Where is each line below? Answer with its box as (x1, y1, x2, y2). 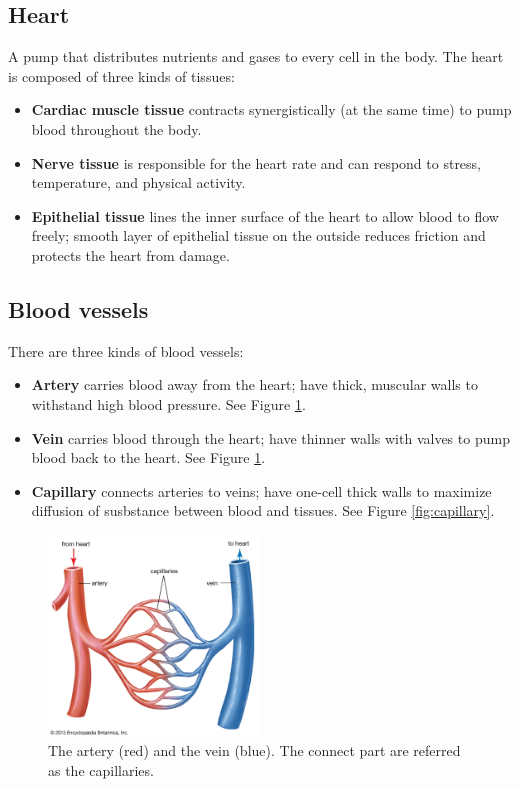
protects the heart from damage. (31, 244, 230, 265)
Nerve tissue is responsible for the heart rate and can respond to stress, (31, 152, 482, 173)
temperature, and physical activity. (31, 172, 246, 193)
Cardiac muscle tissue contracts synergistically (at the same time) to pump (31, 99, 512, 120)
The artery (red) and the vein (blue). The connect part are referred (48, 740, 461, 761)
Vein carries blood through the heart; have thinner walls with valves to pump (31, 427, 510, 448)
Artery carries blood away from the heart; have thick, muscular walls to (31, 374, 478, 395)
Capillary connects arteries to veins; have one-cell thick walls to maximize (31, 480, 492, 501)
